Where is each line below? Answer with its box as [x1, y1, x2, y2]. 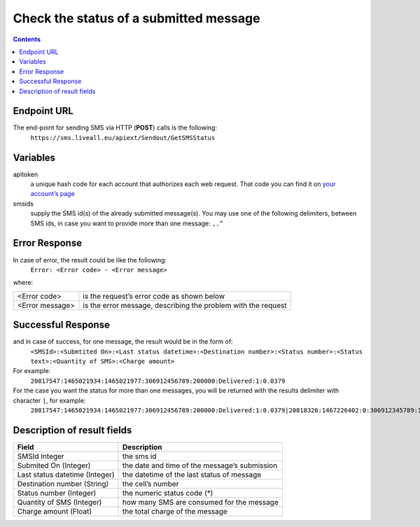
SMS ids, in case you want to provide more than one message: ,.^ [30, 219, 224, 227]
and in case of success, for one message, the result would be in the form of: [13, 337, 234, 346]
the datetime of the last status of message [122, 470, 262, 479]
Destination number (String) [17, 479, 109, 489]
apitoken [13, 170, 38, 178]
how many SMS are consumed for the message [122, 497, 279, 507]
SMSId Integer [17, 451, 64, 461]
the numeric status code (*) [122, 488, 213, 498]
